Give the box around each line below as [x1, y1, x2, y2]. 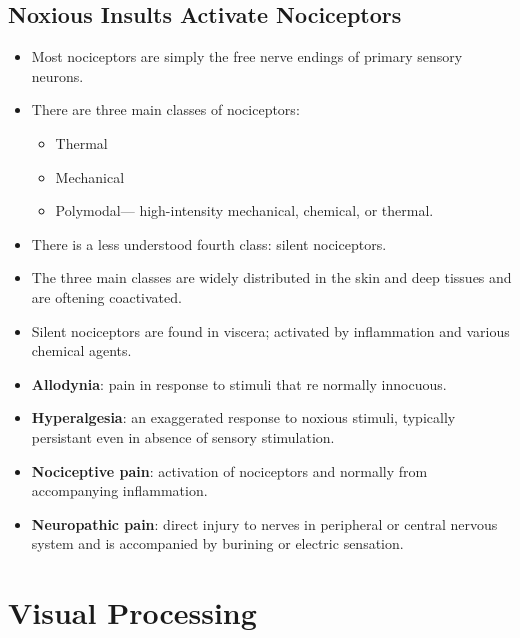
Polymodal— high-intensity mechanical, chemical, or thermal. [55, 200, 434, 221]
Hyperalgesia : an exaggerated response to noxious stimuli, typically [31, 407, 456, 428]
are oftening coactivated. [31, 286, 182, 307]
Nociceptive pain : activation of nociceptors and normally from [31, 460, 428, 481]
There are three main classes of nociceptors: [31, 99, 300, 120]
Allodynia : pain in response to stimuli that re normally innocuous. [31, 373, 447, 394]
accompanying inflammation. [31, 480, 208, 501]
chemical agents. [31, 340, 132, 361]
